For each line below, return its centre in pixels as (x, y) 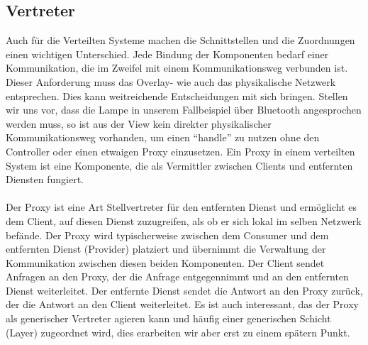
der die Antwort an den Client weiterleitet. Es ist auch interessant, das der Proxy (182, 304)
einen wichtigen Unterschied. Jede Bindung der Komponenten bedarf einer (167, 54)
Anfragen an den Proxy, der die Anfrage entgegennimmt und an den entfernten (177, 276)
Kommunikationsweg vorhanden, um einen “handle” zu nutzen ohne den (163, 137)
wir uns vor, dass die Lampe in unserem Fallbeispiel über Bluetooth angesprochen (184, 110)
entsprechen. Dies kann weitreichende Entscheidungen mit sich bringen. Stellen (177, 95)
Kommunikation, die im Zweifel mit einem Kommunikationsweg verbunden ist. (177, 68)
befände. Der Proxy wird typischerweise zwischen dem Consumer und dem (167, 235)
